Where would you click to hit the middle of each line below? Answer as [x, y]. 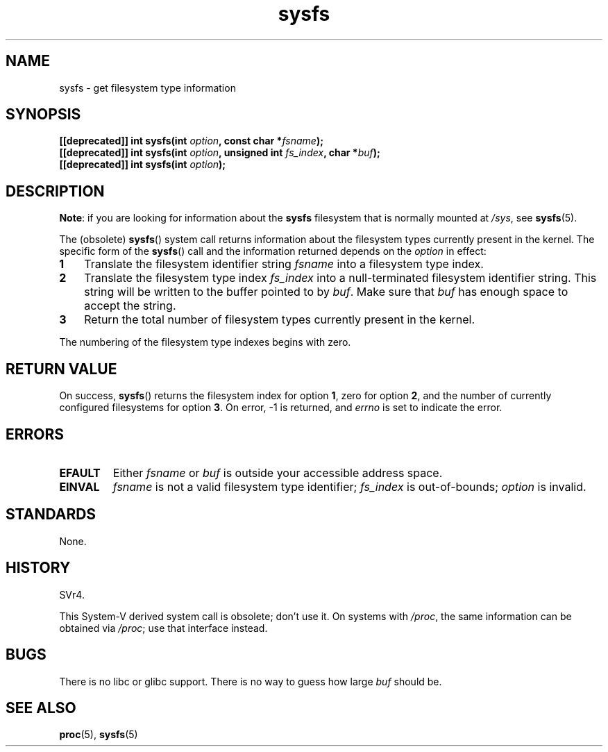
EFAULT [80, 473]
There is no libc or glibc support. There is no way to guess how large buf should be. [251, 681]
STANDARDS [51, 515]
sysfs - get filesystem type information [147, 87]
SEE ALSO [41, 708]
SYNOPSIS [43, 115]
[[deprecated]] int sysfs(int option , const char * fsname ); [191, 141]
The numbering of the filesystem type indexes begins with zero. [205, 342]
